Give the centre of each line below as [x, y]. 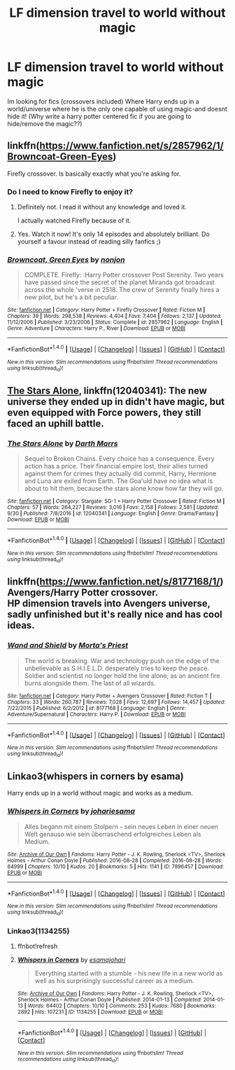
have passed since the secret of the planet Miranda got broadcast [119, 282]
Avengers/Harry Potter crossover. [83, 593]
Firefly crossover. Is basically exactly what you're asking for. [94, 174]
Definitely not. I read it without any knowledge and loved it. [102, 207]
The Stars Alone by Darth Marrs [63, 443]
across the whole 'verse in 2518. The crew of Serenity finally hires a [122, 290]
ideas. [21, 626]
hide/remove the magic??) [45, 123]
